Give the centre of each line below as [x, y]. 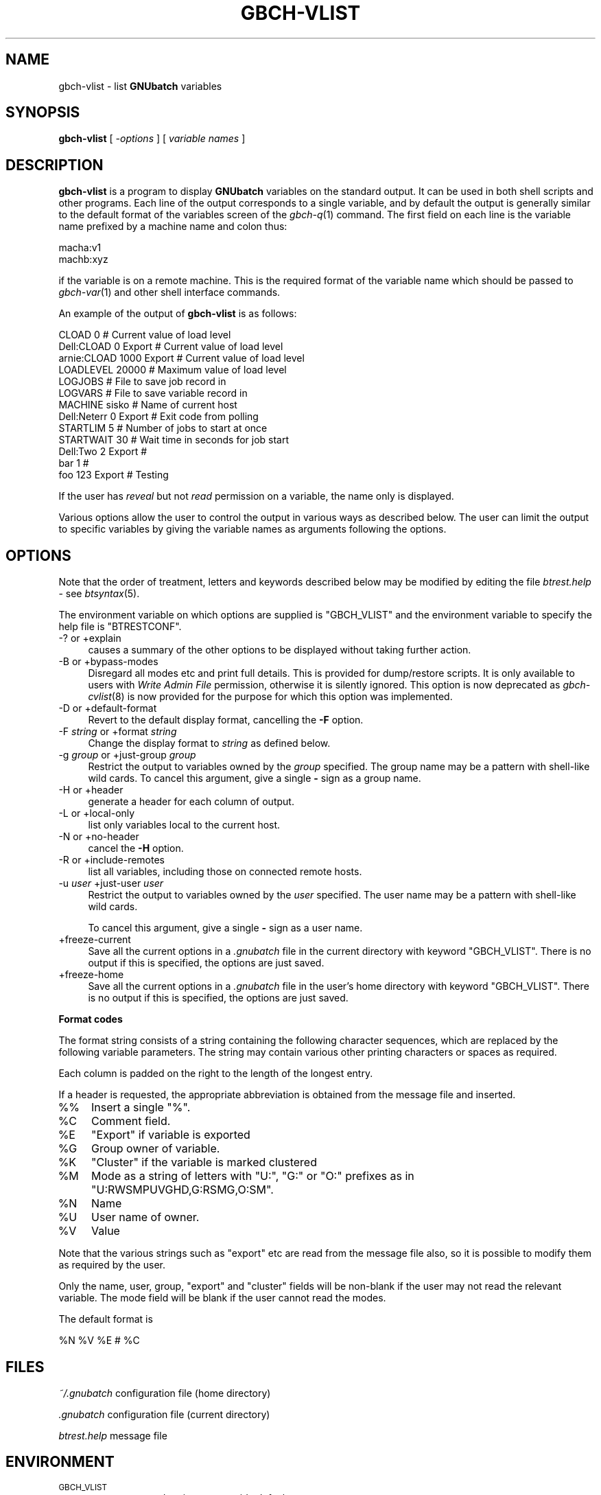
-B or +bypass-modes [108, 662]
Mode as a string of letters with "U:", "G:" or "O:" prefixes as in [253, 1176]
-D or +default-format [108, 708]
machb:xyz [83, 259]
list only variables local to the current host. [184, 825]
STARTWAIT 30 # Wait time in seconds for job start [174, 440]
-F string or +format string [118, 732]
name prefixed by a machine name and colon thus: [173, 227]
